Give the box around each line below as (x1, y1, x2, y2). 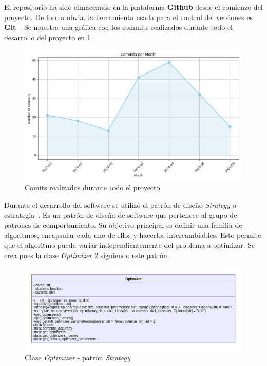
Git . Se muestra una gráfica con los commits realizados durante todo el (4, 22, 233, 32)
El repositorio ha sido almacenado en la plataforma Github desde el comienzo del (4, 2, 263, 12)
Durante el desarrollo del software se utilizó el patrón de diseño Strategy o (4, 199, 236, 210)
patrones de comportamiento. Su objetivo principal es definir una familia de (4, 219, 242, 230)
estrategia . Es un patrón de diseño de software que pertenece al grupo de (4, 209, 237, 220)
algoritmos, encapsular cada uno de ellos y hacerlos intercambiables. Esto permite (4, 229, 261, 240)
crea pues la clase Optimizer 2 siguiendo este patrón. (4, 249, 169, 260)
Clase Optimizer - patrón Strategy (25, 352, 130, 362)
